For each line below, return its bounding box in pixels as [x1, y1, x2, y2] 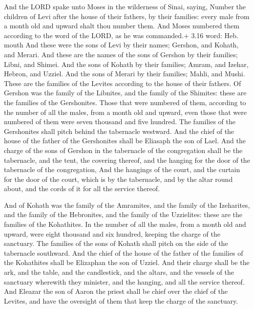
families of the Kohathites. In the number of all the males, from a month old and [4, 219, 246, 229]
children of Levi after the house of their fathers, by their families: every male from [4, 11, 250, 21]
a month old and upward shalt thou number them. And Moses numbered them [4, 21, 240, 31]
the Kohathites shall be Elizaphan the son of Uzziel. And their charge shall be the [4, 257, 250, 267]
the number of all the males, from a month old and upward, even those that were [4, 107, 247, 117]
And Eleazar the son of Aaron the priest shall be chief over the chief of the [4, 286, 228, 296]
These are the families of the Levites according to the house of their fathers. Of [4, 78, 241, 88]
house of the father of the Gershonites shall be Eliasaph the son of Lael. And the [4, 135, 246, 146]
